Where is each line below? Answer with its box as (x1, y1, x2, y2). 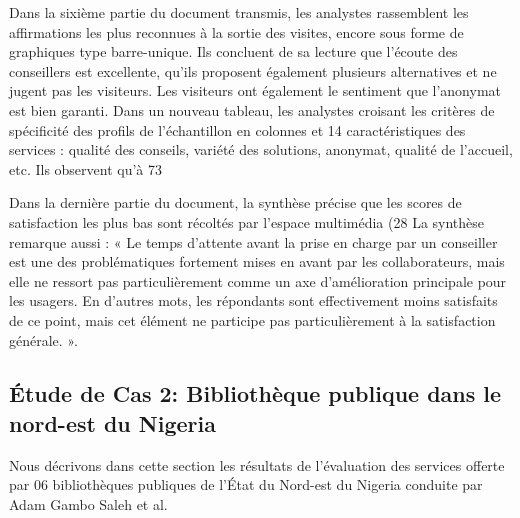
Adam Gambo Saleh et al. (9, 493, 168, 514)
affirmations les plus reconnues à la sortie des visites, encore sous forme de (9, 21, 464, 42)
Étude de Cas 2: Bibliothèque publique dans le (9, 378, 502, 409)
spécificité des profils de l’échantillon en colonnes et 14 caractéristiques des (9, 119, 466, 140)
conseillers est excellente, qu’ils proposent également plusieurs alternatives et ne (9, 60, 497, 81)
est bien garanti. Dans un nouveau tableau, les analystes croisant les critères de (9, 99, 495, 120)
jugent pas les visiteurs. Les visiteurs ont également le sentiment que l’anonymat (9, 80, 502, 101)
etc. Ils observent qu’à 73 (9, 158, 163, 179)
